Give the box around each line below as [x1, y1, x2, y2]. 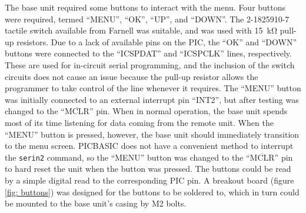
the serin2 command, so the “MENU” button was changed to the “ [5, 151, 250, 163]
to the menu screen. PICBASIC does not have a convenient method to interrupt [5, 139, 294, 152]
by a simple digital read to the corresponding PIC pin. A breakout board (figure [5, 174, 294, 186]
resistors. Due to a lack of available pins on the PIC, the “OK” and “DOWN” [16, 35, 297, 48]
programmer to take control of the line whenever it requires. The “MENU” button [5, 82, 301, 94]
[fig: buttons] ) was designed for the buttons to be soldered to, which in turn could [5, 185, 300, 198]
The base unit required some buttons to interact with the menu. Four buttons [5, 1, 286, 13]
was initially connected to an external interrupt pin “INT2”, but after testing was [5, 93, 299, 105]
